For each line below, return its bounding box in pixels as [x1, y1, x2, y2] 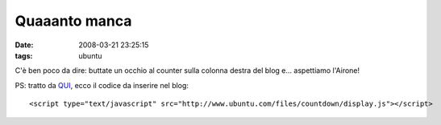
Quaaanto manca [15, 12, 132, 30]
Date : [15, 40, 34, 50]
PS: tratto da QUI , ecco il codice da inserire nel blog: [15, 80, 189, 90]
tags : [15, 50, 33, 60]
